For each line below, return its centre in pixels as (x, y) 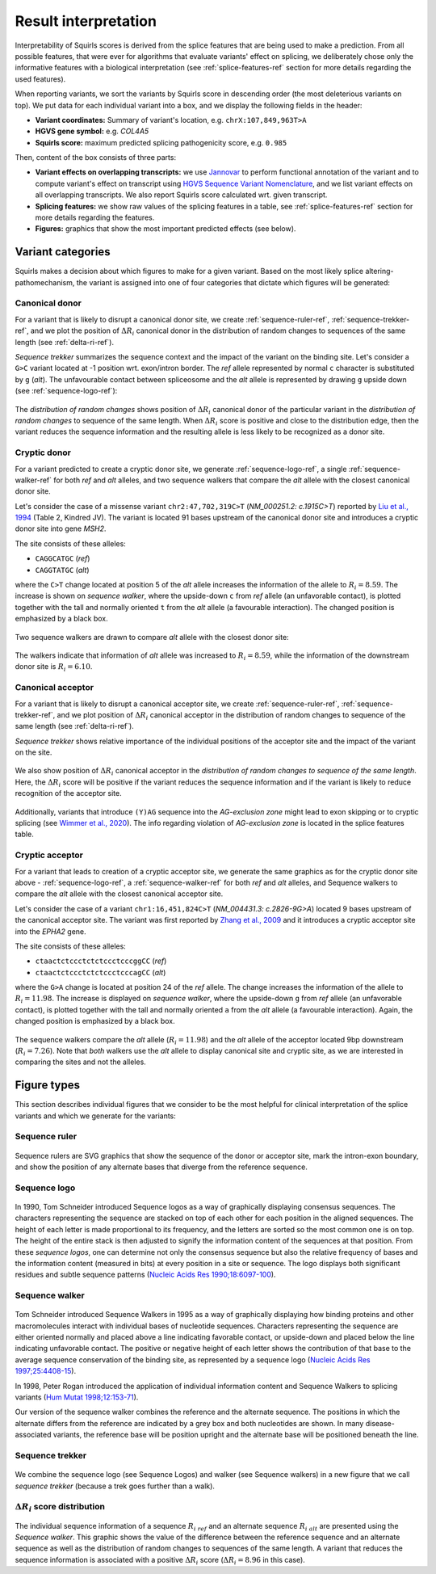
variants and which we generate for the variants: (96, 1116)
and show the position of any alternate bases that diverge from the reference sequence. (161, 1167)
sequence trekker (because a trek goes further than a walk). (115, 1486)
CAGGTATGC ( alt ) (62, 570)
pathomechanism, (45, 282)
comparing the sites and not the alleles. (81, 1062)
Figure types (48, 1086)
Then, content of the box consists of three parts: (96, 158)
